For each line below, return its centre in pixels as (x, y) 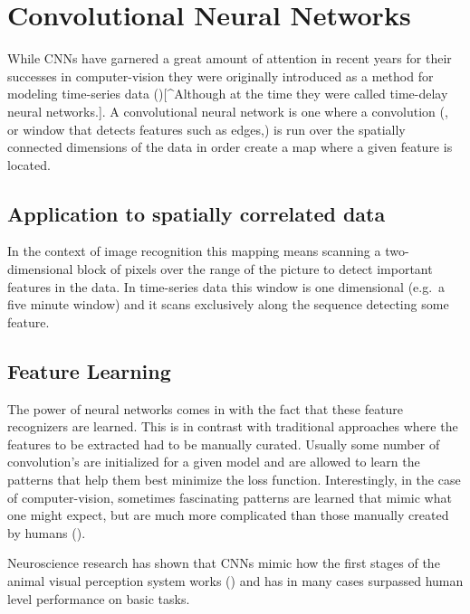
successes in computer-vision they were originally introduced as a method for (221, 76)
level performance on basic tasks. (99, 598)
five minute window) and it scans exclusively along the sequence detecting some (228, 304)
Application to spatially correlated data (197, 213)
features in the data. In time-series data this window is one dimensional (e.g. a (226, 286)
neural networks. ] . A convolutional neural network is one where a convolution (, (228, 111)
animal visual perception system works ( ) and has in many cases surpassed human (235, 581)
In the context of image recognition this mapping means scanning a (194, 251)
